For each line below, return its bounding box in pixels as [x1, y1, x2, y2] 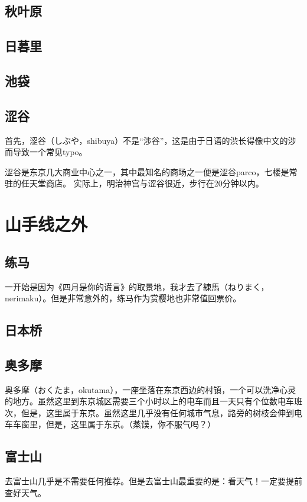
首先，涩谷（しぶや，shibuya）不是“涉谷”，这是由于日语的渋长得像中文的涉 [5, 134, 296, 146]
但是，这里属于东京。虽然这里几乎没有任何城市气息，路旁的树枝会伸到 [21, 406, 294, 419]
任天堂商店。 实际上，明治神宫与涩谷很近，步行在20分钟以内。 [21, 177, 264, 189]
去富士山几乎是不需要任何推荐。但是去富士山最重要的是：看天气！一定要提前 [5, 475, 302, 487]
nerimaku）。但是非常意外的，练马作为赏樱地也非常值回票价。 [5, 292, 241, 304]
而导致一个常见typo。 [5, 146, 87, 158]
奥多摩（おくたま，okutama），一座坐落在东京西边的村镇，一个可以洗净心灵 [5, 383, 296, 395]
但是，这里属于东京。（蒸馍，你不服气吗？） [45, 418, 215, 430]
